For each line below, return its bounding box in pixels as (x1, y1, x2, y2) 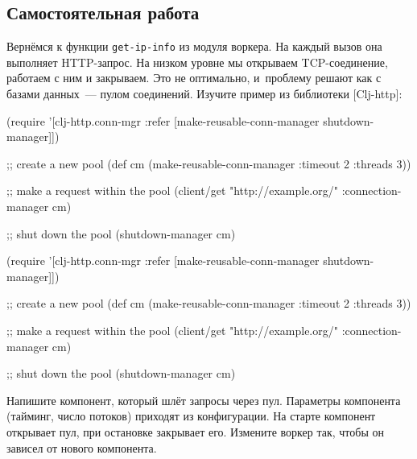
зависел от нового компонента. (6, 439, 157, 456)
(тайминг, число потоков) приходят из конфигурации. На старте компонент (6, 407, 376, 424)
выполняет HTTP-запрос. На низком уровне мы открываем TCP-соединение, (6, 53, 388, 70)
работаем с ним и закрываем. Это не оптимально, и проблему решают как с (6, 69, 382, 86)
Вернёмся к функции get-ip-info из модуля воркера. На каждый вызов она (6, 38, 382, 55)
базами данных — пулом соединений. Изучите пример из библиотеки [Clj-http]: (6, 85, 403, 102)
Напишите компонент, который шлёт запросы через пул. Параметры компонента (6, 391, 401, 408)
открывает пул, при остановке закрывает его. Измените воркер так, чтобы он (6, 423, 384, 440)
